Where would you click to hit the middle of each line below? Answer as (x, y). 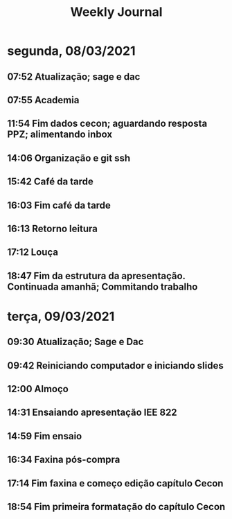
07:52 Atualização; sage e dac (74, 77)
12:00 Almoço (38, 389)
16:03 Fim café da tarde (59, 205)
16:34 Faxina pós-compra (64, 460)
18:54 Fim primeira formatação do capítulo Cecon (116, 507)
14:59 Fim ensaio (45, 436)
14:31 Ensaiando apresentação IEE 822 (92, 413)
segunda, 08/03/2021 (71, 51)
